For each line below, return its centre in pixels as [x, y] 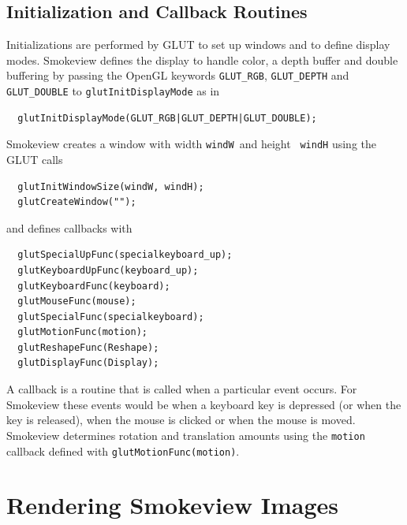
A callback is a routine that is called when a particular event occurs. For [182, 389]
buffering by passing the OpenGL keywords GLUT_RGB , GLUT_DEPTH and [178, 75]
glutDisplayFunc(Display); [88, 363]
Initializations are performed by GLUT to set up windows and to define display [198, 45]
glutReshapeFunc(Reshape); [88, 347]
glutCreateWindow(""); [77, 202]
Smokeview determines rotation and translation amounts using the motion [186, 435]
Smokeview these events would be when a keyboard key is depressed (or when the [204, 404]
